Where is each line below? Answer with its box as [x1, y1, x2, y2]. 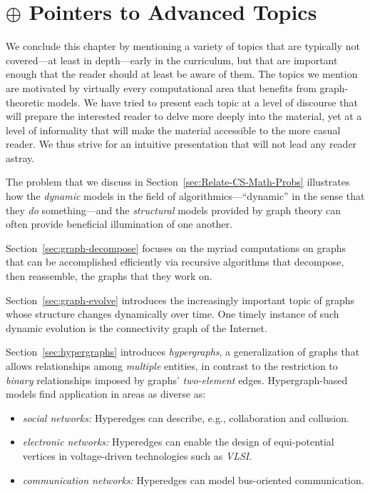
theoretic [6, 94, 44, 109]
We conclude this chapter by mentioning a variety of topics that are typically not [6, 39, 360, 54]
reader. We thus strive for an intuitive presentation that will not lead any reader [6, 136, 357, 151]
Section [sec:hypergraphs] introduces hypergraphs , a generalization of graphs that [6, 344, 360, 359]
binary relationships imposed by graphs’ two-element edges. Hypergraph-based [6, 372, 348, 387]
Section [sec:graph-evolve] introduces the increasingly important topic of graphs [6, 292, 354, 307]
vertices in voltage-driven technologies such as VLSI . [22, 448, 252, 463]
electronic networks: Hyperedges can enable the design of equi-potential [22, 434, 334, 449]
